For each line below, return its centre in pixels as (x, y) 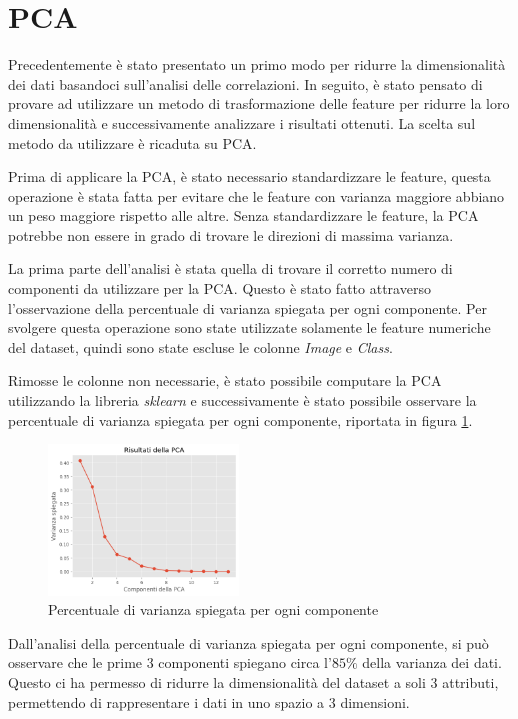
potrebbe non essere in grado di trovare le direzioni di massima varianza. (231, 234)
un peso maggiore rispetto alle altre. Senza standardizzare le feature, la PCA (243, 215)
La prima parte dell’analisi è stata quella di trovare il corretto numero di (230, 268)
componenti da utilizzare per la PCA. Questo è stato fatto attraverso (219, 288)
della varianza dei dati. (432, 662)
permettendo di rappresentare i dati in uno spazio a (166, 701)
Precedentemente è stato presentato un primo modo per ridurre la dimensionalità (257, 64)
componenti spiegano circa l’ (245, 662)
